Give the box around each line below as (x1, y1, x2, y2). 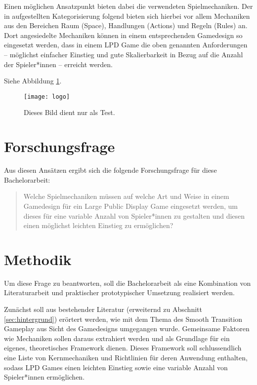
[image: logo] (24, 93, 70, 100)
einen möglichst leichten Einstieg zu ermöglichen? (23, 220, 173, 231)
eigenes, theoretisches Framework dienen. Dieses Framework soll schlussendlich (4, 343, 242, 353)
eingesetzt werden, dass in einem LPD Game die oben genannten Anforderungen (4, 39, 248, 50)
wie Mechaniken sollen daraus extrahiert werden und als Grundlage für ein (4, 333, 230, 343)
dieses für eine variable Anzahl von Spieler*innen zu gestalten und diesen (23, 210, 245, 221)
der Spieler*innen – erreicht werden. (4, 59, 113, 69)
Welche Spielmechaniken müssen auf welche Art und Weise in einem (23, 191, 229, 201)
